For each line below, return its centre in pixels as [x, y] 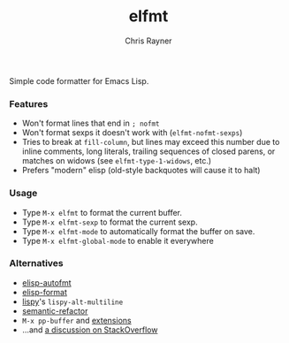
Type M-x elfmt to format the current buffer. [102, 212]
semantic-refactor [55, 310]
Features [29, 103]
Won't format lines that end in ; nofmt [91, 123]
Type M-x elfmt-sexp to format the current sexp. [110, 222]
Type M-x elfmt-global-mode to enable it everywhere [118, 240]
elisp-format [45, 292]
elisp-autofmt [47, 282]
